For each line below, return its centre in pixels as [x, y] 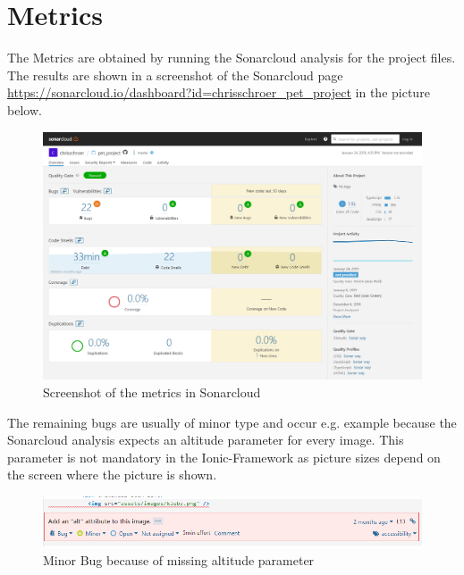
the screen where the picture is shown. [112, 475]
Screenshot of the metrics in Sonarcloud [152, 392]
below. [25, 109]
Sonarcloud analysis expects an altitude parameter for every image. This [206, 440]
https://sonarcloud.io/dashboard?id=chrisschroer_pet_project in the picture [219, 92]
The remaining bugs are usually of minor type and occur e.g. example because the [232, 422]
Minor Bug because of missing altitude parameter [179, 559]
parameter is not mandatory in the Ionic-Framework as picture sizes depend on [224, 457]
